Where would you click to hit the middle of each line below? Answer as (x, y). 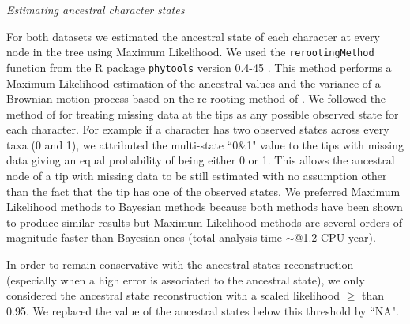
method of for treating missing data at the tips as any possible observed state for (203, 113)
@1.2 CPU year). (335, 237)
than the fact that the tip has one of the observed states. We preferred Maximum (203, 191)
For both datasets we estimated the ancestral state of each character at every (193, 36)
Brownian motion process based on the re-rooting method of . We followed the (196, 98)
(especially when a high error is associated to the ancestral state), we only (186, 279)
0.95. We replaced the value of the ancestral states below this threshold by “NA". (203, 310)
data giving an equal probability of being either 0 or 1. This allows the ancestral (201, 160)
